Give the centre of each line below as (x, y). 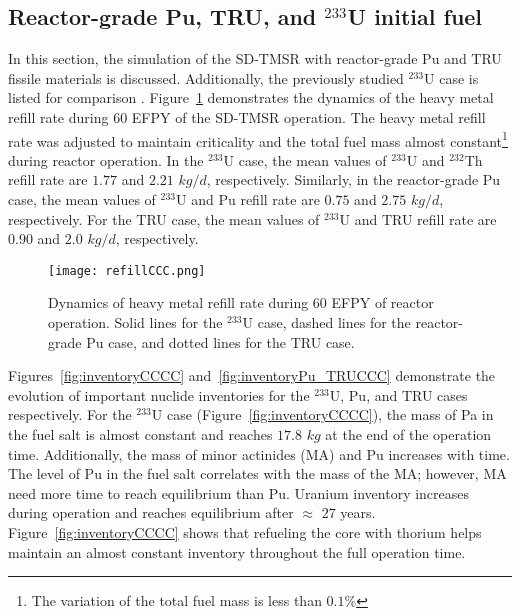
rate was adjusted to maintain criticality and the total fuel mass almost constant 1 (258, 139)
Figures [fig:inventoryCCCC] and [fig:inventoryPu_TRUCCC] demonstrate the (252, 375)
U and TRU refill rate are (418, 218)
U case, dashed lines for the (326, 322)
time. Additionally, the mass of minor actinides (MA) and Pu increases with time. (259, 453)
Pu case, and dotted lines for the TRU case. (220, 341)
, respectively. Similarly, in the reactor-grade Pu (353, 179)
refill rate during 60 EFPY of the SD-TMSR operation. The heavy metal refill (247, 116)
